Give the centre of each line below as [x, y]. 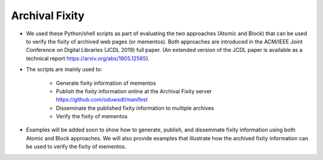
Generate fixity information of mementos [106, 83]
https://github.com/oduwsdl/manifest [102, 100]
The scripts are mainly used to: [64, 69]
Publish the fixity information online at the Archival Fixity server [134, 91]
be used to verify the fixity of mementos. [76, 147]
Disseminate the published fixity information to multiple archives [135, 108]
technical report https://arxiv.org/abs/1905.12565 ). [88, 58]
